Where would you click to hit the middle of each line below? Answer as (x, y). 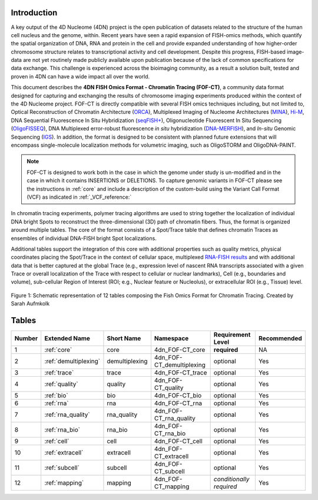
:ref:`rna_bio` (62, 430)
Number (26, 338)
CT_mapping (172, 486)
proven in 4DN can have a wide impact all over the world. (80, 76)
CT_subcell (169, 472)
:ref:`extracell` (64, 453)
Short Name (124, 338)
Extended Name (67, 338)
